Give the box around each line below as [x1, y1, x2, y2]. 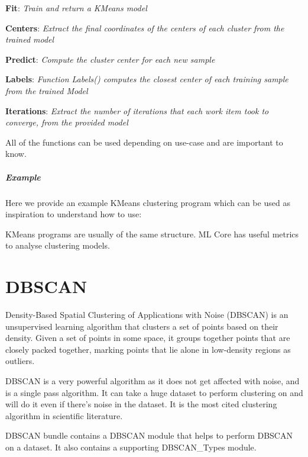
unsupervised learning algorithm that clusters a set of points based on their [5, 320, 278, 332]
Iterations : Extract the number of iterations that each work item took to [5, 104, 269, 117]
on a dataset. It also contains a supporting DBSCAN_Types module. [5, 440, 257, 453]
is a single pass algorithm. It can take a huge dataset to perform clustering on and [5, 386, 303, 398]
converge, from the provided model [5, 116, 128, 128]
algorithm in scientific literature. [5, 409, 123, 421]
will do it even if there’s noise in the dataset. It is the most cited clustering [5, 398, 277, 410]
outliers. [5, 355, 35, 367]
